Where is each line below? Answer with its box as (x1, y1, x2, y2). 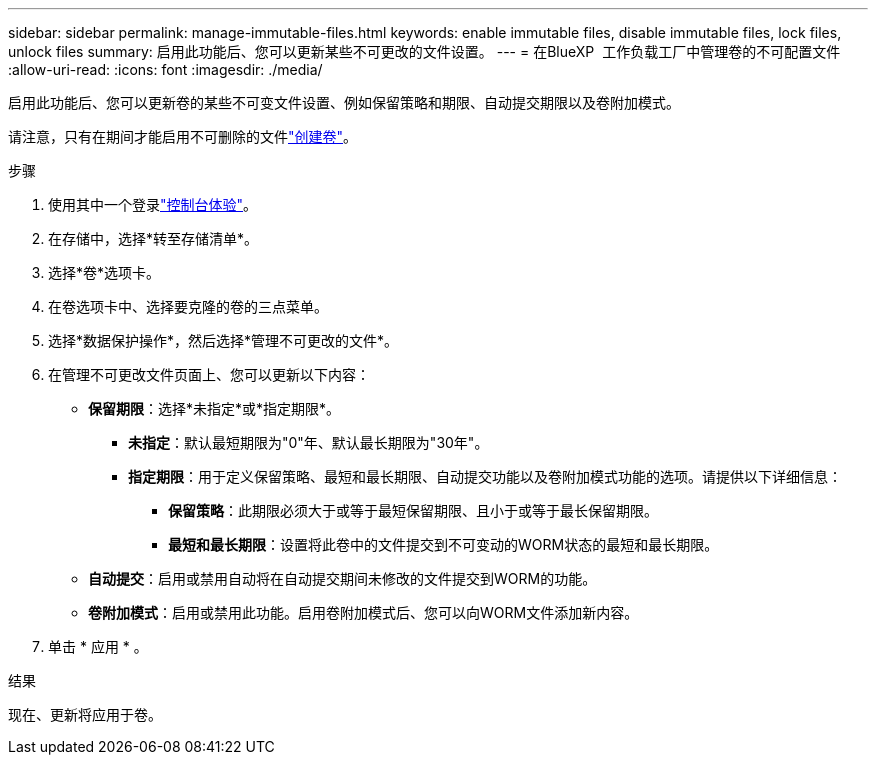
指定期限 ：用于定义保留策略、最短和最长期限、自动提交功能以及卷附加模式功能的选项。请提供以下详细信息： (128, 468, 842, 485)
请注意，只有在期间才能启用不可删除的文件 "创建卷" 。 (8, 128, 358, 145)
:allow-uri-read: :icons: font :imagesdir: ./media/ (8, 61, 323, 78)
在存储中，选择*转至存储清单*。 (48, 230, 259, 247)
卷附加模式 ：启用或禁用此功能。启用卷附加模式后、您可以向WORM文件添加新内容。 (88, 604, 639, 621)
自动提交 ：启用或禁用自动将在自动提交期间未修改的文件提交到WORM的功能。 (88, 570, 597, 587)
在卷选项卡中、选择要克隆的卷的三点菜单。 (48, 298, 328, 315)
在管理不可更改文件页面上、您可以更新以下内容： (48, 366, 370, 383)
